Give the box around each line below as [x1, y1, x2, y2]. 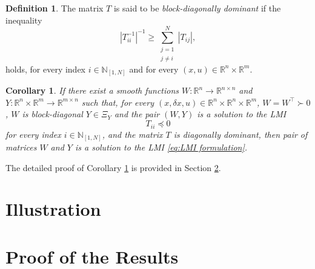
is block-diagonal [22, 108, 83, 120]
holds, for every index [5, 62, 86, 75]
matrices [5, 141, 37, 154]
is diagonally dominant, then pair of [173, 128, 308, 140]
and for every [129, 62, 179, 75]
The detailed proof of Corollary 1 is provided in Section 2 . [5, 161, 221, 173]
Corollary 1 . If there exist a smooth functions [5, 84, 179, 97]
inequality [5, 13, 42, 26]
